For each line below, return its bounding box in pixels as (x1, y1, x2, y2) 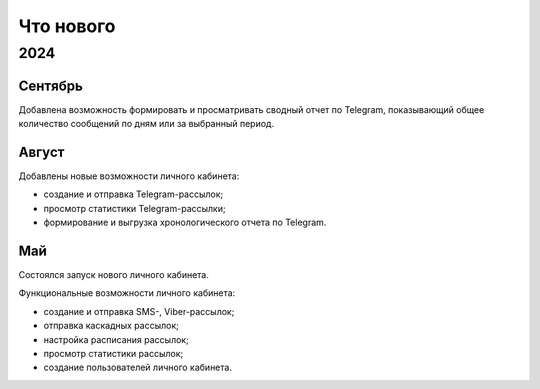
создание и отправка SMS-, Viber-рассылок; (43, 305, 235, 317)
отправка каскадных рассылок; (43, 320, 179, 332)
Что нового (18, 15, 116, 37)
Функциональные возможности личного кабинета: (18, 287, 236, 299)
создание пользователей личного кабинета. (43, 361, 232, 374)
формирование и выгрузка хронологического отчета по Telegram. (43, 216, 327, 229)
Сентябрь (18, 77, 84, 94)
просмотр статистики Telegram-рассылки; (43, 202, 226, 214)
